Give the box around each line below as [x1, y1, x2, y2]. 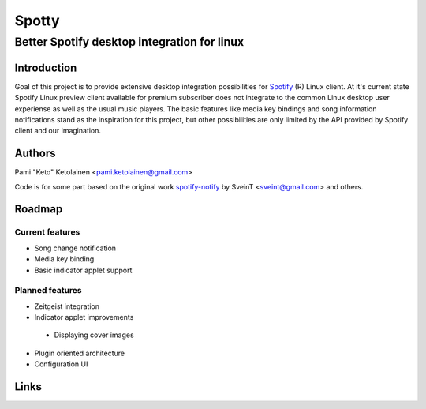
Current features [14, 227, 80, 238]
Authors [14, 147, 56, 160]
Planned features [14, 285, 82, 296]
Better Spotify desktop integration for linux [14, 35, 245, 49]
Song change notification [34, 243, 117, 253]
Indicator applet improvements [34, 313, 134, 322]
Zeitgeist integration [34, 301, 100, 311]
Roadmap [14, 202, 63, 216]
